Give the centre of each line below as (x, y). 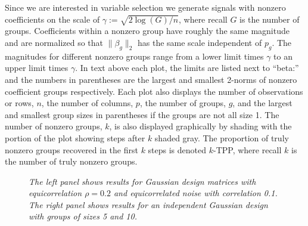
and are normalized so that (54, 42)
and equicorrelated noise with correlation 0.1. (195, 193)
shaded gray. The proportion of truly (222, 137)
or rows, (19, 103)
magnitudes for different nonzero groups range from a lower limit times (134, 56)
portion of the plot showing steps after (75, 137)
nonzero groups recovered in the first (71, 149)
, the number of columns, (87, 103)
